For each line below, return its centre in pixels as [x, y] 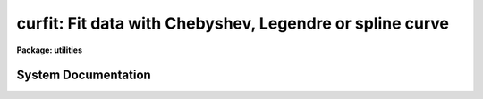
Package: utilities [50, 50]
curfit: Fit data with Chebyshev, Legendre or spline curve [233, 23]
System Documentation [84, 75]
